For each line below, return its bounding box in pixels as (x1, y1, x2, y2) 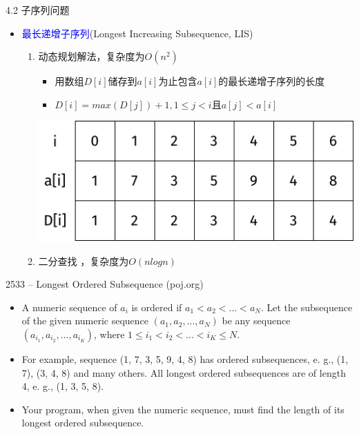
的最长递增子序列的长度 (218, 74, 325, 88)
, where (94, 326, 125, 341)
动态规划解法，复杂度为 (38, 49, 145, 63)
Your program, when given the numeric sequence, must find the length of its (21, 402, 345, 416)
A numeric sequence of (21, 299, 117, 314)
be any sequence (222, 313, 291, 328)
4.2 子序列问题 (6, 3, 70, 17)
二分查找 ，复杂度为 (38, 253, 129, 268)
